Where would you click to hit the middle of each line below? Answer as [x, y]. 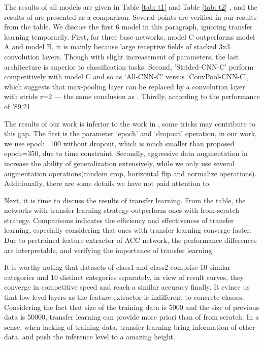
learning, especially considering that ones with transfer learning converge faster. [128, 230]
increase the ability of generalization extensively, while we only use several [119, 163]
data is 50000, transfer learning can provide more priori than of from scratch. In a [131, 317]
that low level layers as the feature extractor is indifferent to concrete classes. [124, 297]
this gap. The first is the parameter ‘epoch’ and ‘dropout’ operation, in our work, [130, 133]
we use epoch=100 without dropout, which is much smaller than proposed [119, 143]
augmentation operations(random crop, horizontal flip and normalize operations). [130, 173]
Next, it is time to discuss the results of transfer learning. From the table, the [125, 200]
